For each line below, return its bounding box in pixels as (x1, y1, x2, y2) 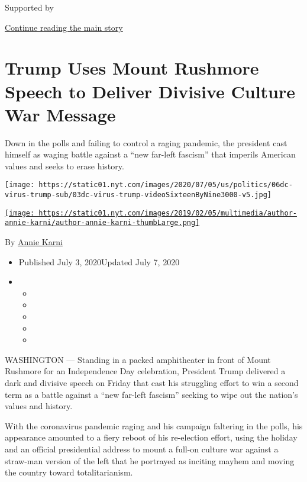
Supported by (5, 1, 54, 13)
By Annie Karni (5, 236, 63, 248)
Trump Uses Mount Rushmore (5, 56, 259, 80)
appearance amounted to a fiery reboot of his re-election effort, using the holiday (5, 431, 298, 444)
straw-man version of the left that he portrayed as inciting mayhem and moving (5, 454, 295, 467)
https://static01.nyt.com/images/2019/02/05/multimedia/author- (38, 208, 297, 217)
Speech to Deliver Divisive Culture (5, 79, 296, 103)
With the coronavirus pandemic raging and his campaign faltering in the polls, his (5, 419, 303, 432)
